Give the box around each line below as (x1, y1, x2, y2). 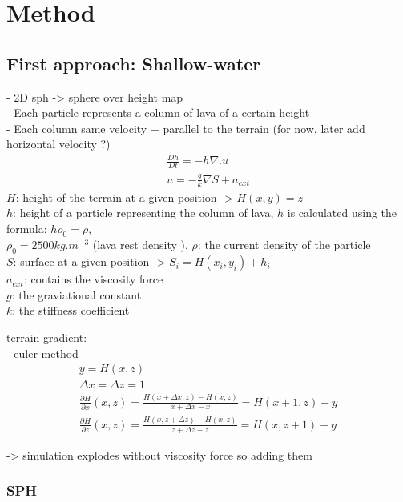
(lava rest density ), (92, 236, 188, 253)
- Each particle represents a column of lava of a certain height (6, 104, 310, 121)
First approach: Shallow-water (6, 50, 261, 75)
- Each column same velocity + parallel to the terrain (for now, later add (6, 119, 365, 136)
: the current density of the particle (197, 236, 371, 253)
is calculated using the (287, 204, 397, 221)
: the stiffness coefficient (12, 302, 130, 319)
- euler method (6, 344, 79, 361)
